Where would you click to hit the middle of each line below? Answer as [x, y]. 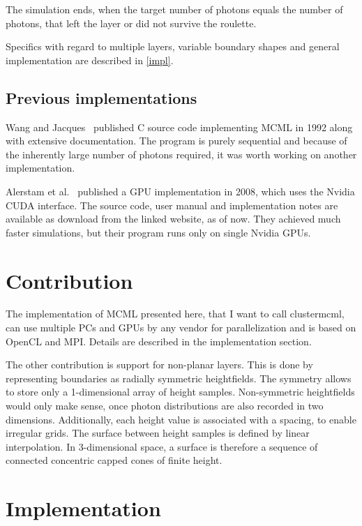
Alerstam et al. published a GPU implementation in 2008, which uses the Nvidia [180, 191]
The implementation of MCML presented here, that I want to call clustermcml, [175, 314]
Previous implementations [101, 97]
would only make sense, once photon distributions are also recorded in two [165, 406]
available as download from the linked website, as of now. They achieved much [173, 219]
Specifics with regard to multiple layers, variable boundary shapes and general [173, 46]
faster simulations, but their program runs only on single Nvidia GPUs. [158, 232]
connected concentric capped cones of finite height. [114, 460]
